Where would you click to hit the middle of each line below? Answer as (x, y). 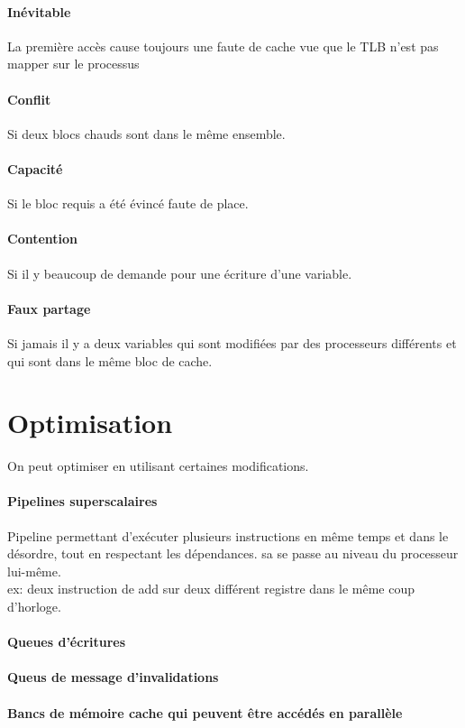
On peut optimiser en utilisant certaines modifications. (158, 466)
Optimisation (90, 423)
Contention (43, 239)
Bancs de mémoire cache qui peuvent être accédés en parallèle (205, 712)
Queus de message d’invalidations (113, 677)
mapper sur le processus (73, 64)
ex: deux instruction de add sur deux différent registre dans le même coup (211, 589)
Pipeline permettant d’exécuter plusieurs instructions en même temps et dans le (228, 535)
